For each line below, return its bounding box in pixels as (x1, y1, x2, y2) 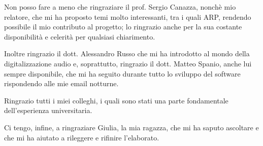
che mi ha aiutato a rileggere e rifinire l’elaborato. (4, 132, 159, 142)
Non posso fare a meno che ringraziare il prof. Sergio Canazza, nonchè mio (4, 2, 236, 12)
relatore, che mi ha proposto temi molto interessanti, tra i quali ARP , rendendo (4, 11, 251, 22)
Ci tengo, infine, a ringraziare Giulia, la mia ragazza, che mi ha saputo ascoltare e (4, 122, 259, 132)
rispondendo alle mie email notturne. (4, 78, 119, 89)
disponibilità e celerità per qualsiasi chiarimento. (4, 31, 155, 42)
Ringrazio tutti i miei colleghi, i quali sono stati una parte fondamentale (4, 95, 228, 105)
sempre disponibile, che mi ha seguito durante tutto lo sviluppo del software (4, 68, 241, 79)
